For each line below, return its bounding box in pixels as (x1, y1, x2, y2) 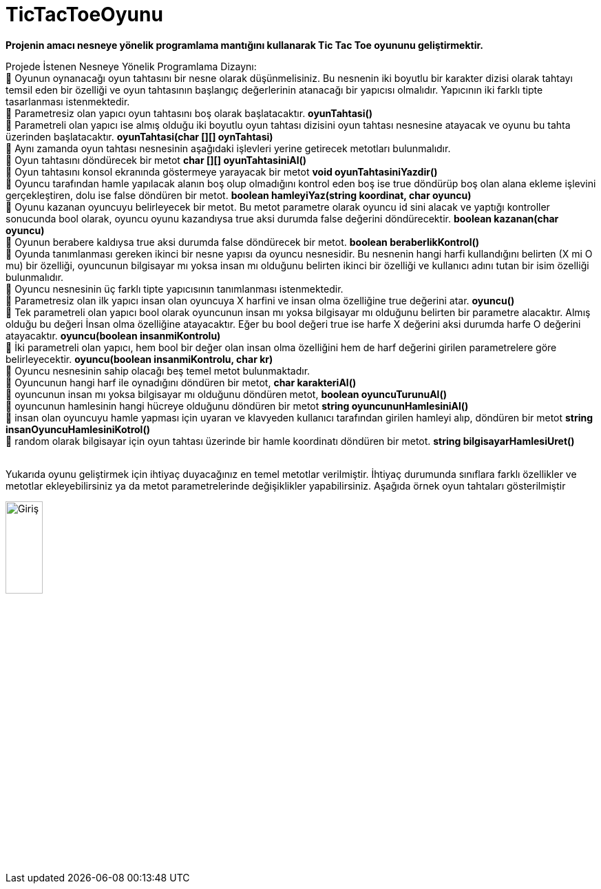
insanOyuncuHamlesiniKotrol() (6, 423, 150, 435)
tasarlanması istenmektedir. (6, 95, 130, 107)
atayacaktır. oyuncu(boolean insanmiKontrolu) (6, 329, 221, 342)
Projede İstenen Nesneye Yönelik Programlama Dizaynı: (6, 60, 257, 72)
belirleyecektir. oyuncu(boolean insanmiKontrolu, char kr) (6, 353, 273, 365)
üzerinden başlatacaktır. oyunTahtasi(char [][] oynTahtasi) (6, 130, 273, 143)
